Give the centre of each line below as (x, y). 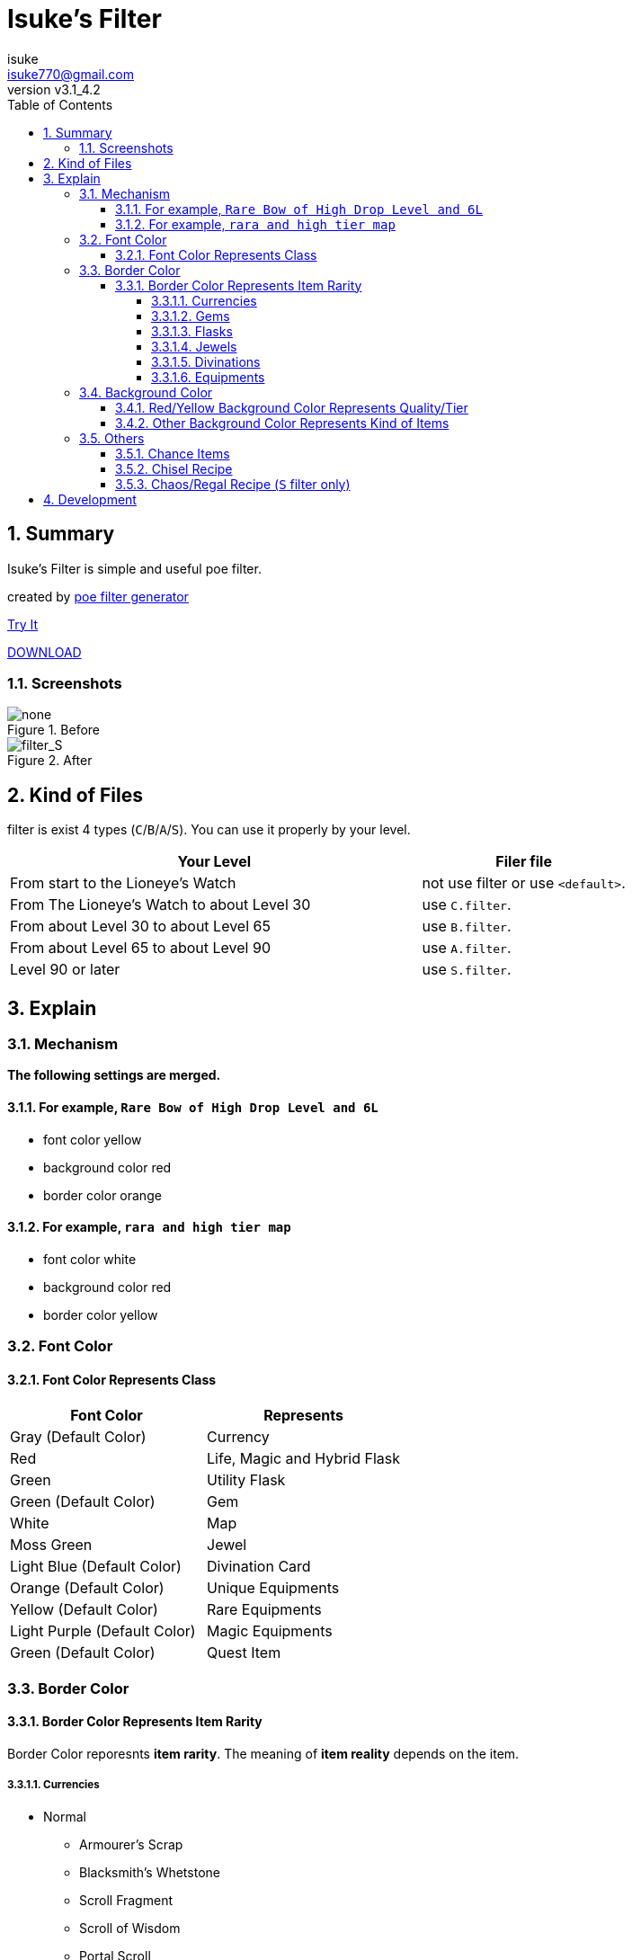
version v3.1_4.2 (54, 89)
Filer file (524, 862)
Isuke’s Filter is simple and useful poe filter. (134, 568)
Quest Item (244, 1653)
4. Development (90, 499)
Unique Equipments (273, 1588)
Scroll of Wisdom (130, 1928)
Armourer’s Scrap (131, 1844)
